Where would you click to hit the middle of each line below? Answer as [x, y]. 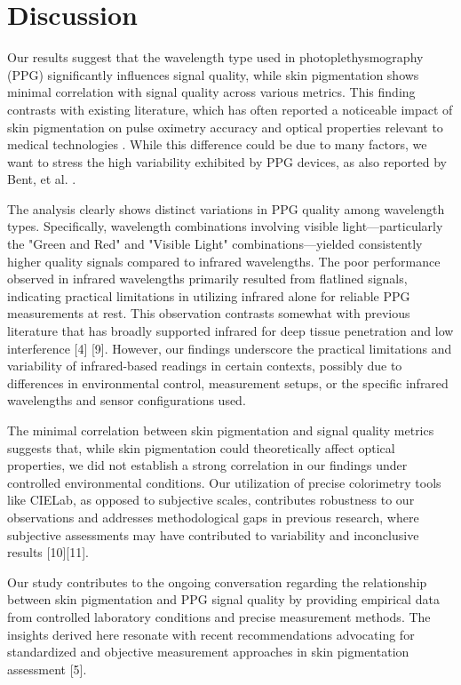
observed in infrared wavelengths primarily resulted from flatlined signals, [207, 279]
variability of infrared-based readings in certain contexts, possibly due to [205, 366]
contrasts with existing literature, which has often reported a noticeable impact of [230, 109]
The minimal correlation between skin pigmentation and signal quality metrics [221, 430]
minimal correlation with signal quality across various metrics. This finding [211, 92]
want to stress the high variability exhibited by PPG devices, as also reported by [227, 161]
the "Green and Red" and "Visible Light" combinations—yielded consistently [215, 244]
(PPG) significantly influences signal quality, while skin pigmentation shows [213, 74]
